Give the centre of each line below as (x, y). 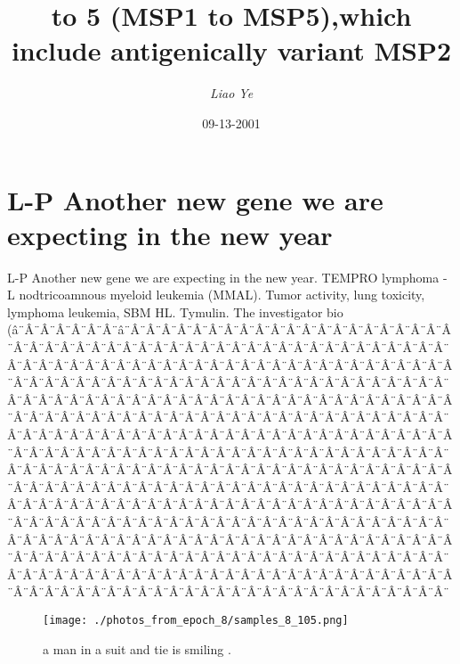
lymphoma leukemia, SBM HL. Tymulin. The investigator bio (175, 312)
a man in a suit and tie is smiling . (137, 648)
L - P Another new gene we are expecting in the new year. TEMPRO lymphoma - (227, 277)
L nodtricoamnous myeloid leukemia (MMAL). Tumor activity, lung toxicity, (216, 295)
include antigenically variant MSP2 (231, 50)
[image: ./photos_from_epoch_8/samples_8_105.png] (196, 620)
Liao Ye (231, 93)
